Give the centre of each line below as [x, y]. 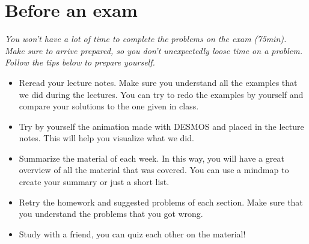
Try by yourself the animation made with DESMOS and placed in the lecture [161, 126]
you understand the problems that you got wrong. [111, 214]
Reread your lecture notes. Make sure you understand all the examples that [158, 82]
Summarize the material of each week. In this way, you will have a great [151, 158]
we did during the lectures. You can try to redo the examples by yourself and [161, 94]
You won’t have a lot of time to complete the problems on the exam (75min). [146, 39]
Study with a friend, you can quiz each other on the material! [132, 233]
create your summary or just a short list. [94, 182]
